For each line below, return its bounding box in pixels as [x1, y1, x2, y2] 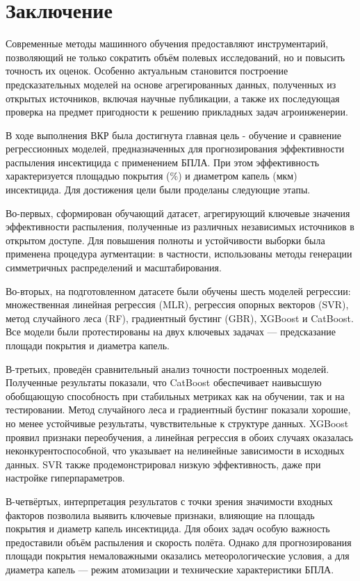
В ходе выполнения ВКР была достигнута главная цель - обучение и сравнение [6, 127, 341, 142]
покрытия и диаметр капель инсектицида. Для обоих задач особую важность [6, 521, 330, 536]
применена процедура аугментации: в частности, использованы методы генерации [6, 246, 352, 261]
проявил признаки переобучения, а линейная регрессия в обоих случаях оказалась [6, 429, 353, 444]
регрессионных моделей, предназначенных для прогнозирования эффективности [6, 141, 345, 156]
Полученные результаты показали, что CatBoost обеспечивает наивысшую [6, 375, 322, 390]
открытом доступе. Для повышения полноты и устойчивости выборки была [6, 232, 325, 247]
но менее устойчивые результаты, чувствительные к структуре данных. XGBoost [6, 415, 349, 430]
